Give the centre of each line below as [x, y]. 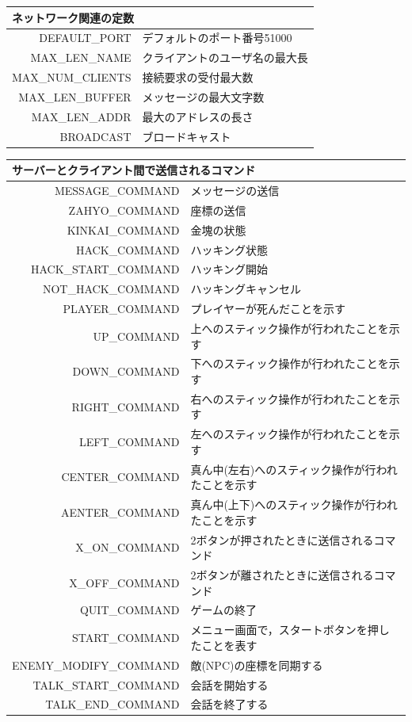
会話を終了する [229, 704]
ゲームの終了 [223, 610]
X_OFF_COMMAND [124, 582]
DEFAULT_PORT [85, 38]
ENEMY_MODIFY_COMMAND [96, 665]
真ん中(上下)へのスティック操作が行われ [294, 504]
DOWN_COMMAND [126, 371]
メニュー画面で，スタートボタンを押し [290, 630]
